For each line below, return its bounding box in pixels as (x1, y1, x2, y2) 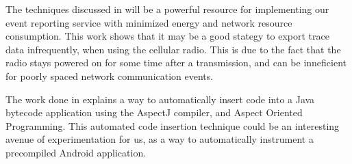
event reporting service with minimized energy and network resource (5, 15, 292, 29)
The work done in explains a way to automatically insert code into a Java (5, 92, 315, 106)
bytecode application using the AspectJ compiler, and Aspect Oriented (5, 105, 303, 120)
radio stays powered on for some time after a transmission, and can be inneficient (5, 55, 347, 70)
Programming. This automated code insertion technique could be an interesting (5, 118, 340, 133)
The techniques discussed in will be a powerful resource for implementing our (5, 2, 329, 16)
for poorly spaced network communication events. (5, 68, 214, 83)
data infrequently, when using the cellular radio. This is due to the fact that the (5, 42, 341, 56)
